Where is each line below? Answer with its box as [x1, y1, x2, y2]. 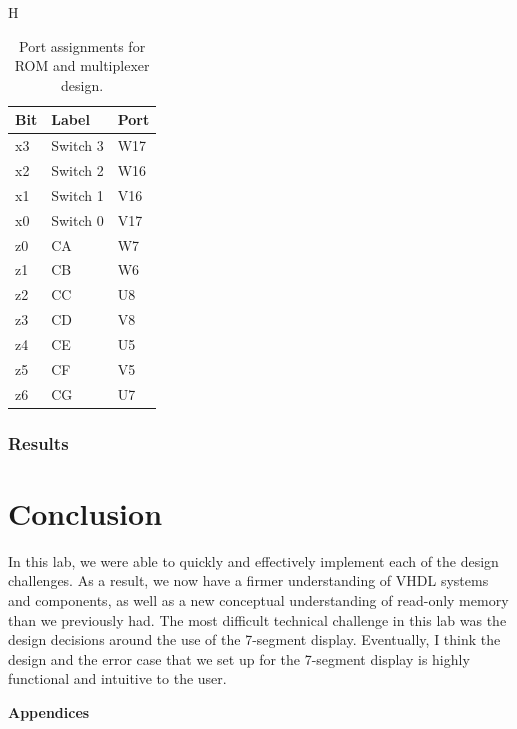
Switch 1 [51, 184, 104, 205]
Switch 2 [51, 160, 104, 181]
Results [8, 430, 69, 455]
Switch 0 [51, 209, 104, 230]
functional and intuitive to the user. [8, 668, 227, 689]
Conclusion [8, 492, 163, 533]
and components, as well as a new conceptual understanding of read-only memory [8, 589, 509, 610]
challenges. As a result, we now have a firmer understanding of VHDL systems [8, 570, 489, 591]
